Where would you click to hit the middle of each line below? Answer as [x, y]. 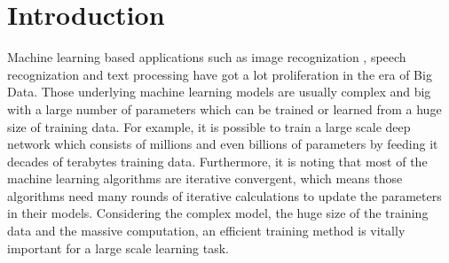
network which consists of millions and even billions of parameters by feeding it [223, 144]
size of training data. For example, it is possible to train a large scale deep [209, 126]
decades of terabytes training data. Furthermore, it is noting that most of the [217, 161]
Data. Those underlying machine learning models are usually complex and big [219, 92]
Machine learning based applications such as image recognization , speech [207, 57]
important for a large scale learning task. [118, 248]
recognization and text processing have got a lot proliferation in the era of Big [220, 74]
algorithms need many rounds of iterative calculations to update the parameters [224, 195]
